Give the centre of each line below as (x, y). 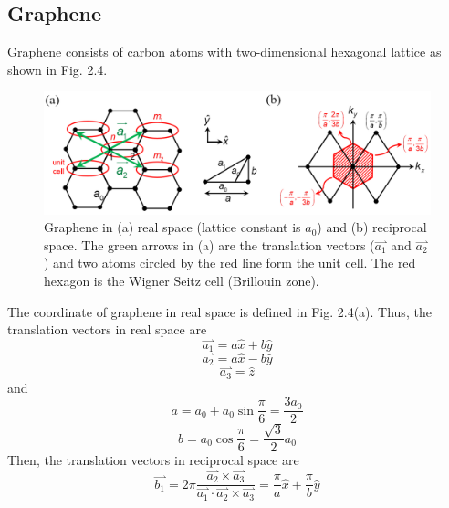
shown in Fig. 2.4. (57, 69)
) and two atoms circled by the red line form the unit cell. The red (230, 263)
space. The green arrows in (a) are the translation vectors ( (209, 244)
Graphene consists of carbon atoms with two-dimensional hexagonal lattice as (224, 52)
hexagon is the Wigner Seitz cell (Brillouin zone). (182, 280)
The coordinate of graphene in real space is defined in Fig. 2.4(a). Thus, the (219, 311)
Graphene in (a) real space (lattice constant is (172, 227)
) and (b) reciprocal (372, 227)
